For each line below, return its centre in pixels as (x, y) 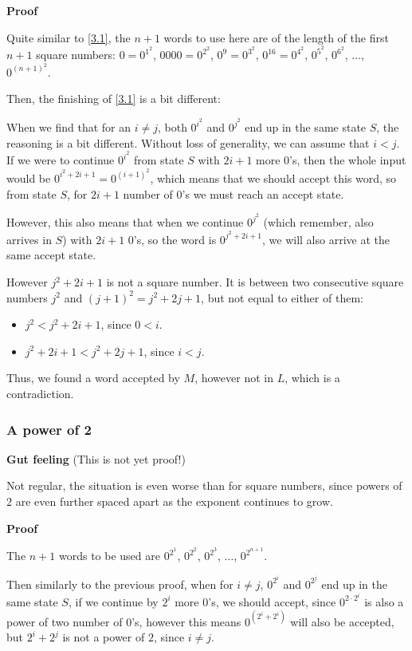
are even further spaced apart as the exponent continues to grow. (174, 501)
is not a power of (104, 637)
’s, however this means (186, 621)
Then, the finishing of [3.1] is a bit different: (114, 99)
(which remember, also (318, 222)
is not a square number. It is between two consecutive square (255, 282)
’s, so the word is (175, 239)
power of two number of (65, 621)
